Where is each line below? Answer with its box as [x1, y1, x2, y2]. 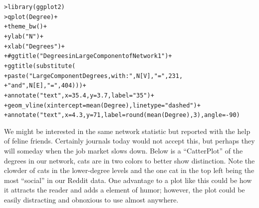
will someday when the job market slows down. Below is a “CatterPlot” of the [4, 145, 243, 156]
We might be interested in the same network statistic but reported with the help [4, 125, 251, 136]
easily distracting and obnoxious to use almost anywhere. [4, 194, 179, 205]
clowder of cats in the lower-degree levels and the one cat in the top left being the [4, 165, 255, 175]
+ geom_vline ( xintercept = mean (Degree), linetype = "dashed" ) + [4, 101, 201, 109]
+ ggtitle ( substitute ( [4, 62, 76, 69]
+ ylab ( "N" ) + [4, 32, 43, 40]
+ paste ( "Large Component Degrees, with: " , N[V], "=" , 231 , [4, 72, 183, 79]
